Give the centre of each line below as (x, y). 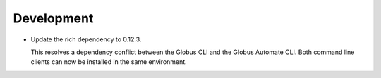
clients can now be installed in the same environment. (109, 62)
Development (53, 18)
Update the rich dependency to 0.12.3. (86, 39)
